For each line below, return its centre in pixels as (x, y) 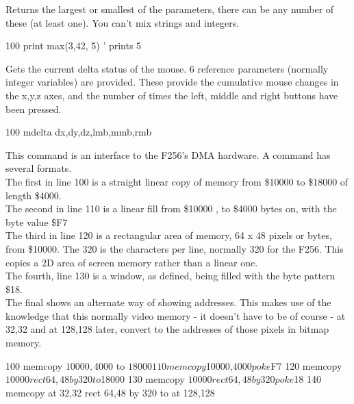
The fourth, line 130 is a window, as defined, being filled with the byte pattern (170, 276)
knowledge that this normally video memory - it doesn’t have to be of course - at (176, 315)
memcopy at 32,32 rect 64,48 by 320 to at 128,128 (110, 392)
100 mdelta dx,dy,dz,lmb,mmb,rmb (79, 132)
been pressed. (34, 109)
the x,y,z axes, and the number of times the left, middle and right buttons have (172, 95)
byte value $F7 (37, 222)
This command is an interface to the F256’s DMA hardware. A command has (168, 154)
